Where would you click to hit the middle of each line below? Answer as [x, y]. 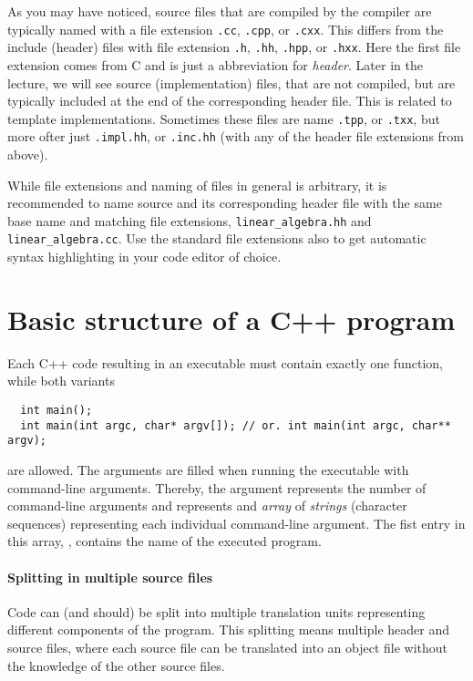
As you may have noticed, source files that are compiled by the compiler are [220, 11]
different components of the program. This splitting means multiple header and [229, 629]
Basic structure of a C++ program [231, 319]
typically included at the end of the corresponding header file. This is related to [230, 101]
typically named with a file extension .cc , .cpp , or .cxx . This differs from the [226, 29]
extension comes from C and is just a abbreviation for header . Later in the [215, 64]
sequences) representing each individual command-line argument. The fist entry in [236, 523]
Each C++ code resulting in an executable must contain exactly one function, [225, 362]
